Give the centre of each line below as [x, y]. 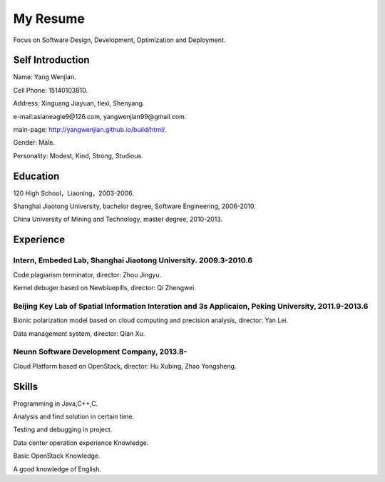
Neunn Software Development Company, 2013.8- [100, 352]
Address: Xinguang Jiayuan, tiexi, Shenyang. [79, 103]
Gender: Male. [34, 143]
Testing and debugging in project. [63, 430]
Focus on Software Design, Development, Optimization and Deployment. [119, 40]
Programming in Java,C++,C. [56, 404]
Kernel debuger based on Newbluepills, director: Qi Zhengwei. [104, 288]
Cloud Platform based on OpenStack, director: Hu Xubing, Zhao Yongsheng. [125, 366]
